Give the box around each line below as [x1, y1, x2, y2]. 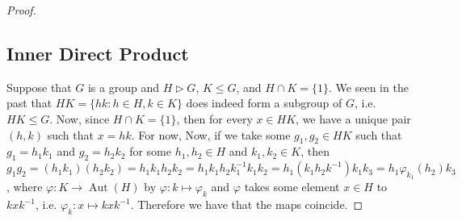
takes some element [244, 178, 340, 195]
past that [6, 94, 52, 111]
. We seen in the [329, 78, 409, 95]
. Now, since [49, 110, 110, 127]
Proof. [6, 2, 36, 18]
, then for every [176, 110, 253, 127]
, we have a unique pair [296, 110, 411, 127]
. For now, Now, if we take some [131, 126, 291, 143]
